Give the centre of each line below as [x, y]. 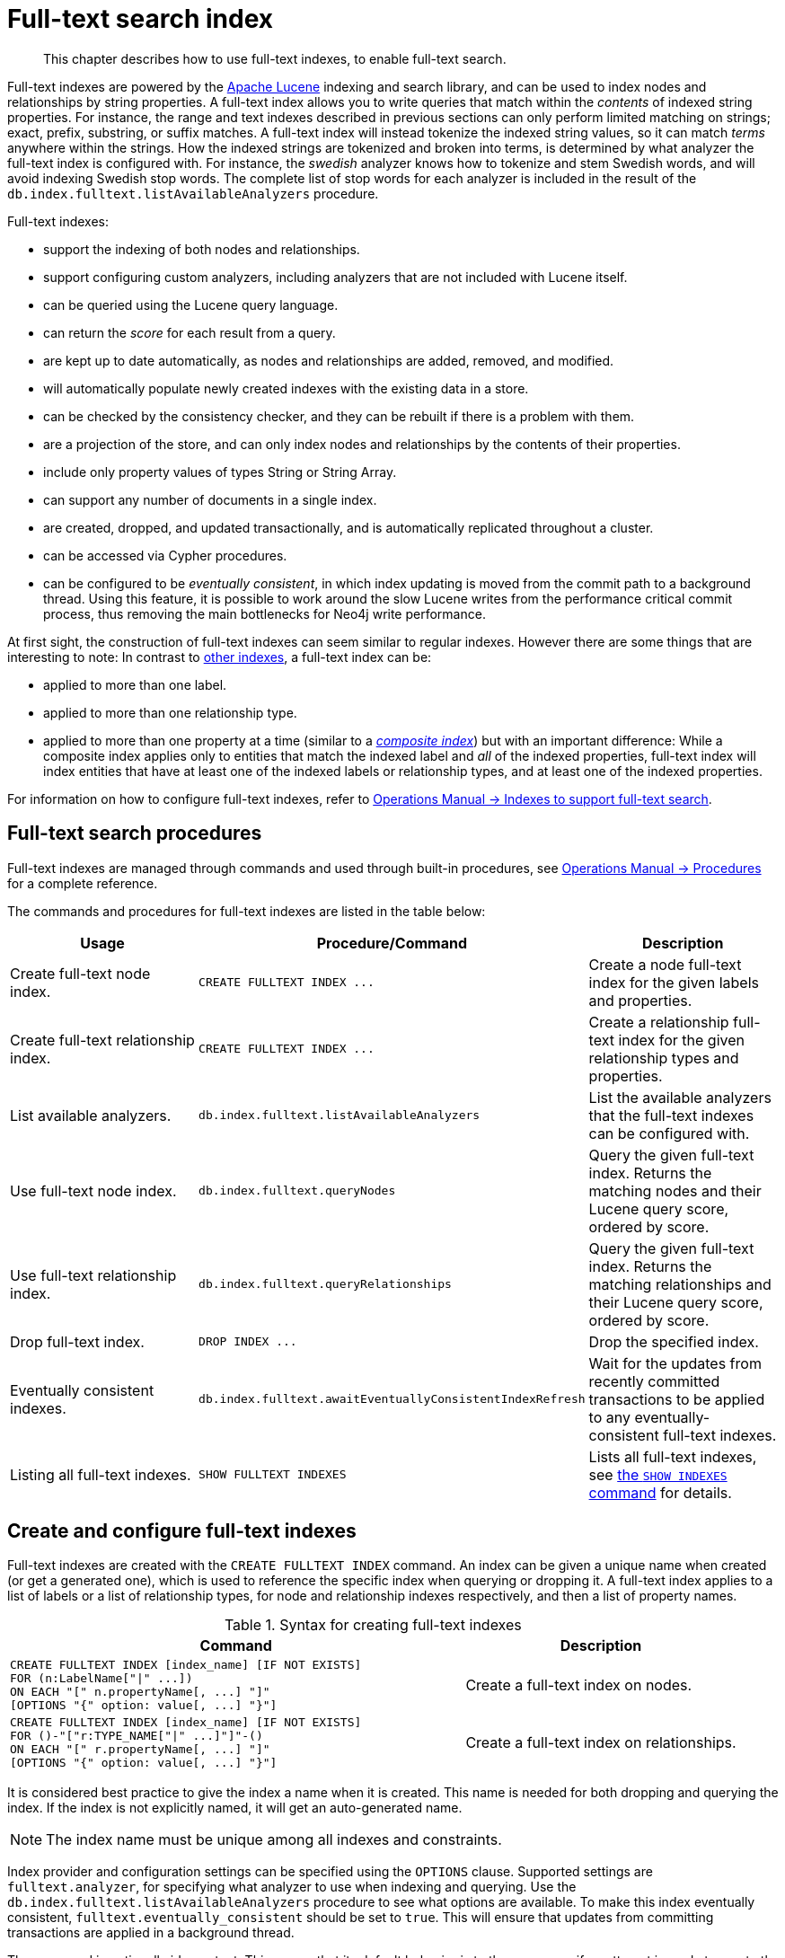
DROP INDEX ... [248, 1342]
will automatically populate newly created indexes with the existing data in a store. [286, 388]
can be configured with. [669, 1133]
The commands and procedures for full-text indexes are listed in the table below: [247, 911]
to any [609, 1417]
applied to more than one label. [135, 684]
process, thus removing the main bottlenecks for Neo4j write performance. [265, 613]
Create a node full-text [665, 964]
